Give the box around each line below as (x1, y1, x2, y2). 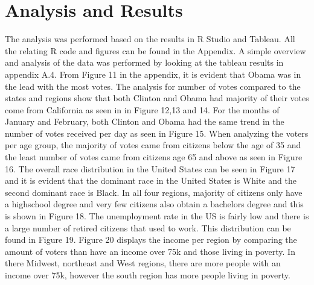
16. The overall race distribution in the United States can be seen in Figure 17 (5, 162, 295, 175)
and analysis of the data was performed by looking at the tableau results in (5, 56, 284, 69)
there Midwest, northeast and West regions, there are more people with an (5, 257, 281, 269)
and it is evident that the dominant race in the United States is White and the (5, 174, 296, 187)
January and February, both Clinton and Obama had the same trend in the (5, 115, 284, 128)
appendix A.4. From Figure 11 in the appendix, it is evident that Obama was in (5, 67, 301, 80)
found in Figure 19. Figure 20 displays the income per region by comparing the (5, 233, 297, 246)
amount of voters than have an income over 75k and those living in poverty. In (5, 245, 295, 257)
